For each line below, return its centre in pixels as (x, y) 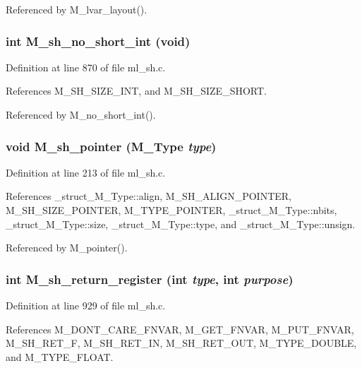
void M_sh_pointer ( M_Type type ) (111, 146)
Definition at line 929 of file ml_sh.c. (86, 305)
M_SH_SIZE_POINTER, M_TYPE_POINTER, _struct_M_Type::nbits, (171, 210)
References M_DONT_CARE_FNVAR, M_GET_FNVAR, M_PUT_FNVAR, (180, 329)
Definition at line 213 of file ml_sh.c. (86, 172)
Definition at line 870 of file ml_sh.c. (86, 67)
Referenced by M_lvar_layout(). (77, 9)
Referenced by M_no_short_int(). (81, 114)
